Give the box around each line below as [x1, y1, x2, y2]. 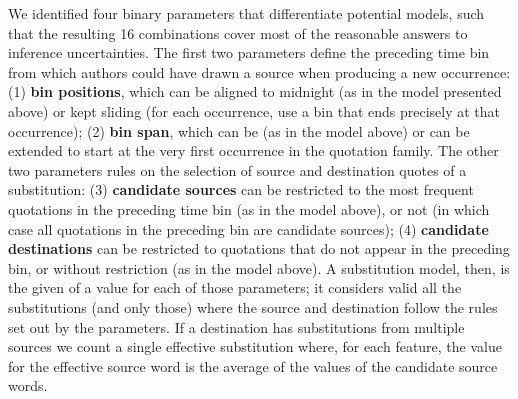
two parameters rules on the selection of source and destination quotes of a [8, 159, 467, 180]
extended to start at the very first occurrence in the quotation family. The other [8, 140, 499, 161]
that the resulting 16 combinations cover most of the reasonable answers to [8, 22, 468, 43]
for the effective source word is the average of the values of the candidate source [8, 355, 498, 376]
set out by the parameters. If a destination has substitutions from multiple [8, 316, 465, 337]
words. [8, 375, 48, 396]
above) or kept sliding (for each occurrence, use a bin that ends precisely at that [8, 100, 501, 121]
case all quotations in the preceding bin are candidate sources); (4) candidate [8, 218, 489, 239]
